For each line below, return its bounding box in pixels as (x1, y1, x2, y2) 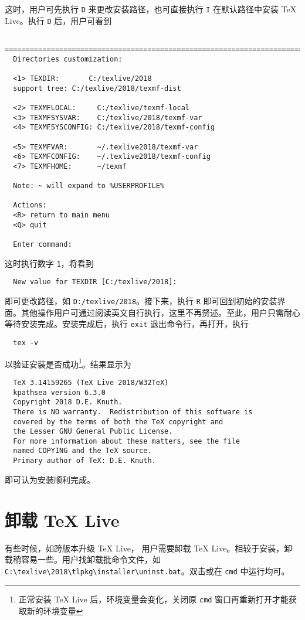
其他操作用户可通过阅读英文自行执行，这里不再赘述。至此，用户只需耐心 (21, 306, 300, 318)
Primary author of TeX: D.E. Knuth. (13, 457, 156, 465)
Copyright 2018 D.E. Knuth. (13, 398, 123, 407)
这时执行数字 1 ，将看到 (5, 257, 94, 269)
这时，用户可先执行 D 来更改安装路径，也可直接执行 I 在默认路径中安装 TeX (5, 3, 297, 15)
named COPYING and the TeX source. (13, 447, 152, 455)
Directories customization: (13, 54, 123, 63)
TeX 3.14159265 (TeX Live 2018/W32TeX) (13, 378, 169, 387)
